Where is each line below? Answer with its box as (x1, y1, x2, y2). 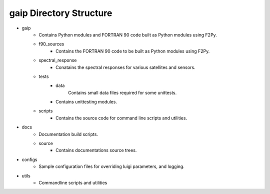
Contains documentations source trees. (55, 147, 137, 153)
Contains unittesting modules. (55, 99, 117, 105)
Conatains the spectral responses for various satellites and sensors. (55, 64, 195, 70)
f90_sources (38, 41, 64, 47)
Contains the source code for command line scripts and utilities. (55, 115, 187, 121)
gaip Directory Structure (9, 7, 112, 18)
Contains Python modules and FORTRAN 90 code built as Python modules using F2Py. (38, 31, 217, 37)
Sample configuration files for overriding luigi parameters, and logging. (38, 163, 184, 169)
